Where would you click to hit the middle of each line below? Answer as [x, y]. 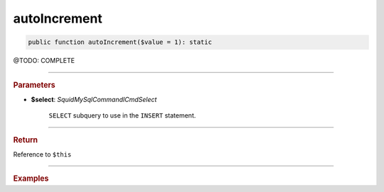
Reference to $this [42, 154]
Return [26, 140]
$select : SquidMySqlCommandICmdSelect [94, 99]
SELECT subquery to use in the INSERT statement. [122, 115]
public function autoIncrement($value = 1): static [120, 42]
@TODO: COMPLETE [44, 61]
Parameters [34, 85]
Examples [31, 179]
